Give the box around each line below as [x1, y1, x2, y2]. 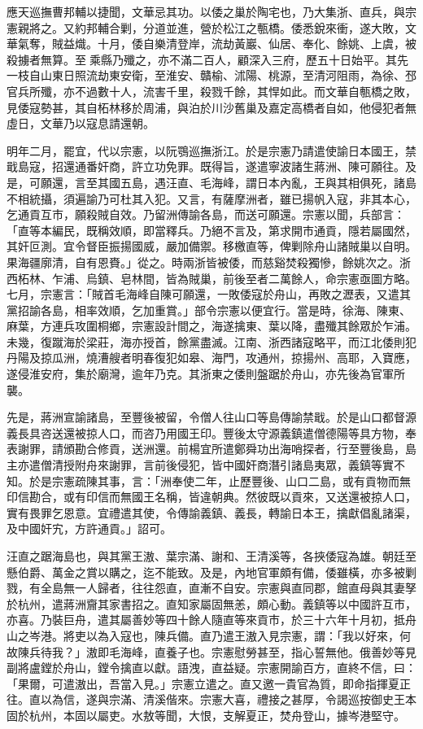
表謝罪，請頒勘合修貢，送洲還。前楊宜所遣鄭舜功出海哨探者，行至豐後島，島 [7, 440, 416, 457]
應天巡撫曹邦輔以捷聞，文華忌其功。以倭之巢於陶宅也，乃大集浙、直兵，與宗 [7, 3, 416, 20]
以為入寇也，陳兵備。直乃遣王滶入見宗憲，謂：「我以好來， [85, 626, 399, 644]
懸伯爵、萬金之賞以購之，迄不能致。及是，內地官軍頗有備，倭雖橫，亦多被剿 [7, 563, 416, 580]
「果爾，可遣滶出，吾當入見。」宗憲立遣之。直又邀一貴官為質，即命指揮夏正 [7, 674, 411, 692]
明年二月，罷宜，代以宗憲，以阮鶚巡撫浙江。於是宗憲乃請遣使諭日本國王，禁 [7, 142, 416, 159]
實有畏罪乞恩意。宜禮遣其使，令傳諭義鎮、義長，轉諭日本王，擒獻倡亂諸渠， [7, 504, 416, 521]
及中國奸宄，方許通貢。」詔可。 [7, 520, 172, 537]
